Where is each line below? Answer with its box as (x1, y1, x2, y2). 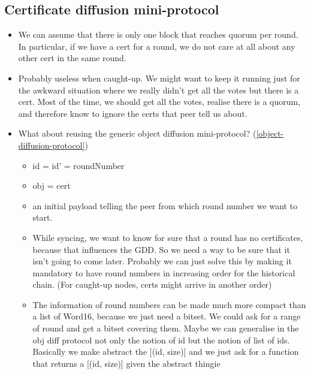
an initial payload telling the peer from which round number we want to (32, 199, 298, 212)
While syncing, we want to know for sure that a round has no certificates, (32, 231, 303, 243)
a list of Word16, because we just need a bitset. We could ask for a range (32, 310, 301, 322)
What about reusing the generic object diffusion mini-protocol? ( (18, 127, 256, 140)
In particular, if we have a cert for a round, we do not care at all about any (18, 40, 295, 52)
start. (32, 211, 53, 224)
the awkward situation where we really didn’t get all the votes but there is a (18, 83, 299, 96)
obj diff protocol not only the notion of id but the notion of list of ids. (32, 333, 290, 346)
